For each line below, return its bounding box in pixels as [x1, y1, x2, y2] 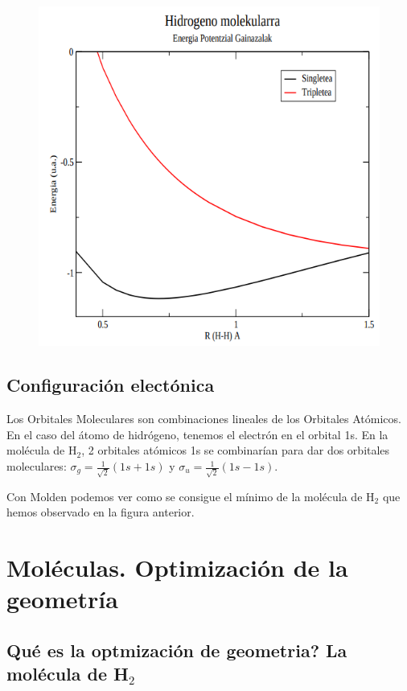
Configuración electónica [6, 372, 215, 397]
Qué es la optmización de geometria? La [6, 637, 347, 662]
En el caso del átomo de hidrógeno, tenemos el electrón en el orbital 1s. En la [6, 426, 388, 442]
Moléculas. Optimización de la [6, 551, 348, 584]
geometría [6, 582, 118, 615]
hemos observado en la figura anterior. [6, 504, 195, 520]
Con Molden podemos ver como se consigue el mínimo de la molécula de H [6, 487, 375, 504]
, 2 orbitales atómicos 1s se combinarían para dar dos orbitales [81, 442, 390, 459]
